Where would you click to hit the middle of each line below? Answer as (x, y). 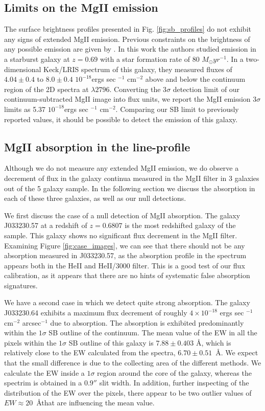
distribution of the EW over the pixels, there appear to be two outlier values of (128, 392)
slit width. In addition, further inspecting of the (174, 383)
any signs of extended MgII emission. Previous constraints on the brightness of (127, 39)
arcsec (32, 322)
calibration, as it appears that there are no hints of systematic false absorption (127, 275)
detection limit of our (206, 89)
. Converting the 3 (138, 89)
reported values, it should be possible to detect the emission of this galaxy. (121, 119)
